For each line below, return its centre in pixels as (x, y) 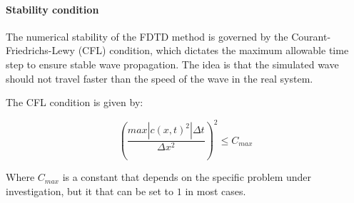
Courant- (311, 36)
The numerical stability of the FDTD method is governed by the (147, 36)
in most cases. (216, 191)
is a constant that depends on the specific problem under (187, 177)
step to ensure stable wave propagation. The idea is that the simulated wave (172, 64)
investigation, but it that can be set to (90, 191)
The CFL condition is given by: (75, 102)
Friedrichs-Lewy (40, 50)
